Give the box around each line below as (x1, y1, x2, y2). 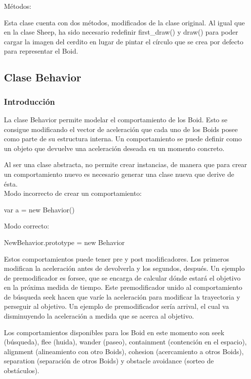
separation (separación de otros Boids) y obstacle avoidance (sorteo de (4, 356, 214, 366)
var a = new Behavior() (4, 204, 75, 214)
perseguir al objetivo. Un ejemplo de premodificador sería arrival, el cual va (4, 301, 229, 311)
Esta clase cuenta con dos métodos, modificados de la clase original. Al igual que (4, 17, 245, 27)
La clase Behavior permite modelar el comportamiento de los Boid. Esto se (4, 114, 228, 124)
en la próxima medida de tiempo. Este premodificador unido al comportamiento (4, 282, 242, 292)
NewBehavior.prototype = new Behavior (4, 237, 125, 247)
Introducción (4, 95, 55, 107)
